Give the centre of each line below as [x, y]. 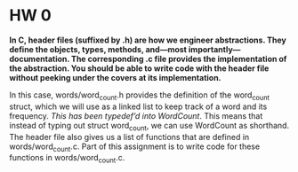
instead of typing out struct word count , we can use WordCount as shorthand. [149, 126]
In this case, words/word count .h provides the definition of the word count [139, 96]
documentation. [39, 59]
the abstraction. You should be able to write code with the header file [139, 68]
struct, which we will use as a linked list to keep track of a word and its [138, 106]
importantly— [214, 49]
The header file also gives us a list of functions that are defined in [129, 137]
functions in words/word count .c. [67, 159]
